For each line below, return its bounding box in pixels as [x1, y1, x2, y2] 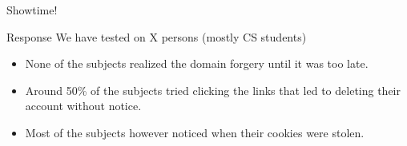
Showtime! [6, 2, 58, 18]
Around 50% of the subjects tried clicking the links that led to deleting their [25, 81, 401, 98]
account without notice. [25, 97, 142, 114]
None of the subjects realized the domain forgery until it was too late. [25, 55, 369, 72]
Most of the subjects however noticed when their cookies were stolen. [25, 124, 365, 140]
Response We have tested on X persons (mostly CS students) [6, 28, 307, 45]
